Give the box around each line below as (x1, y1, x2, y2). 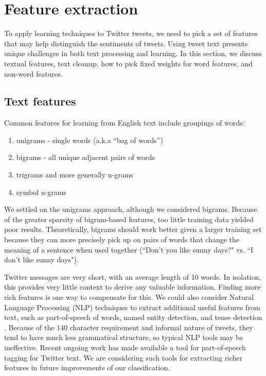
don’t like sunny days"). (4, 254, 79, 265)
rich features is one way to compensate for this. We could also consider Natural (4, 292, 254, 302)
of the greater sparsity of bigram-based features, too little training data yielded (4, 213, 254, 224)
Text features (4, 93, 76, 109)
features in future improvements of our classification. (4, 362, 170, 373)
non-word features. (4, 68, 63, 79)
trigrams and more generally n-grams (16, 169, 133, 180)
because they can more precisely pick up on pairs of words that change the (4, 234, 239, 245)
